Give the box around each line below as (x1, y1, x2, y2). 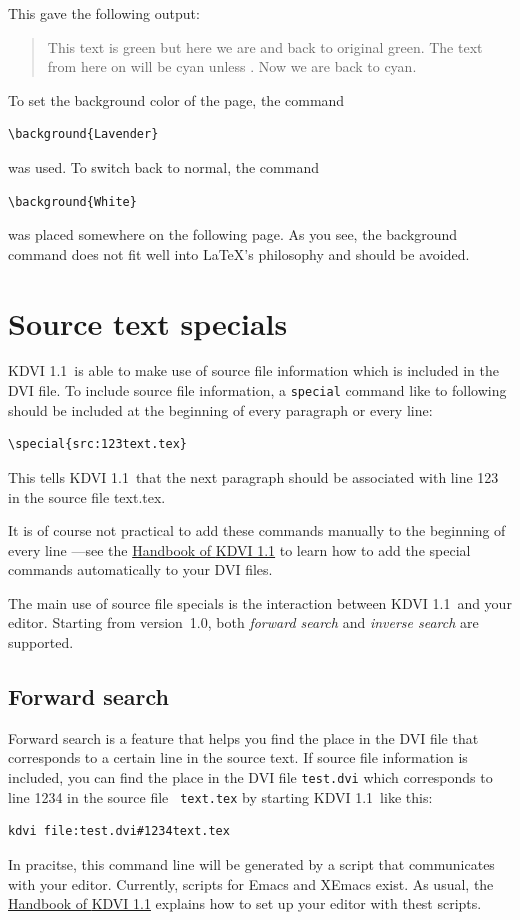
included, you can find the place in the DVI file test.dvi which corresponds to (8, 767, 493, 788)
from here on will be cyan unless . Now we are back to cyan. (47, 56, 417, 77)
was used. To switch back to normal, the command (8, 156, 319, 177)
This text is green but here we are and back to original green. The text (47, 36, 483, 57)
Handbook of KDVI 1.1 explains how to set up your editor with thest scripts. (8, 893, 482, 914)
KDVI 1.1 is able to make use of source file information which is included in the (8, 360, 499, 381)
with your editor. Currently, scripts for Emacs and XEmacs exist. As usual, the (8, 873, 494, 894)
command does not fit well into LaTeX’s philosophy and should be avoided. (8, 243, 470, 264)
